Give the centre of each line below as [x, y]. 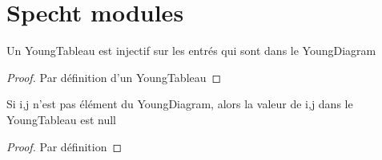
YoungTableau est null [61, 119]
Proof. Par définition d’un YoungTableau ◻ [114, 77]
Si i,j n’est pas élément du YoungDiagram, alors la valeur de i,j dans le [180, 104]
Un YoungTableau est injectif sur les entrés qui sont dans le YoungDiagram [191, 51]
